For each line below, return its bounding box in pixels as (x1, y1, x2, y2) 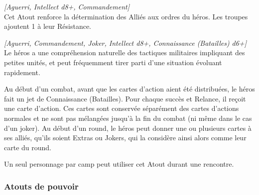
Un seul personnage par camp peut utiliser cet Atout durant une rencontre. (4, 159, 234, 169)
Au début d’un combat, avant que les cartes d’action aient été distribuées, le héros (4, 84, 255, 94)
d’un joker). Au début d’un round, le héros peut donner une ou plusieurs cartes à (4, 122, 252, 133)
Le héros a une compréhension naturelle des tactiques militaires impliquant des (4, 47, 245, 58)
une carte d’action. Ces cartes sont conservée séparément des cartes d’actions (4, 103, 239, 113)
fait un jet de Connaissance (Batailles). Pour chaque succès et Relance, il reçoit (4, 93, 246, 103)
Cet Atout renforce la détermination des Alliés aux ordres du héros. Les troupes (4, 11, 248, 21)
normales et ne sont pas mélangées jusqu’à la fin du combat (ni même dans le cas (4, 112, 252, 123)
